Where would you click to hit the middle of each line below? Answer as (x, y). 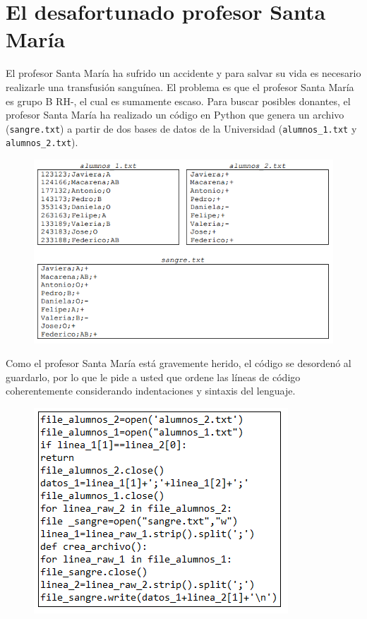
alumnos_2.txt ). (42, 142)
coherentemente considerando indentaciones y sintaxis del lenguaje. (151, 391)
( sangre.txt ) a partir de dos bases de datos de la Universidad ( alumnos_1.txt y (181, 128)
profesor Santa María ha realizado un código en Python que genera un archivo (175, 115)
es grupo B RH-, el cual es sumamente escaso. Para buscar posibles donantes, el (178, 101)
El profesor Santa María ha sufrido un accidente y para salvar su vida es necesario (183, 73)
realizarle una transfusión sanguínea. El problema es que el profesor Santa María (180, 86)
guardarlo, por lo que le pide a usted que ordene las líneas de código (153, 377)
